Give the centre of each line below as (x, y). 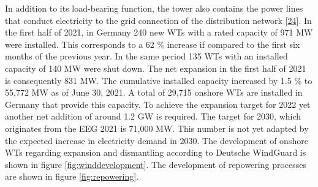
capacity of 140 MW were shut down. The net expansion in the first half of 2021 (156, 68)
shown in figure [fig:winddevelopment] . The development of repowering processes (156, 164)
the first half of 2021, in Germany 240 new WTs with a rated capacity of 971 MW (159, 32)
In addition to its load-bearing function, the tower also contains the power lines (154, 8)
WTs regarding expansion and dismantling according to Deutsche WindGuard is (156, 152)
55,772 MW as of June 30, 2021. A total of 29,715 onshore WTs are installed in (154, 92)
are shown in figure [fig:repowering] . (72, 176)
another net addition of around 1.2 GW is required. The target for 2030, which (153, 116)
